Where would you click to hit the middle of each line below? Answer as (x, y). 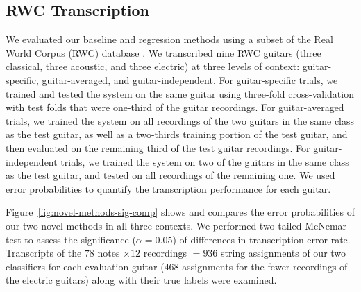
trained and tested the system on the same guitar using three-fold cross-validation (180, 93)
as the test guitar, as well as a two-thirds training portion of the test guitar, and (177, 134)
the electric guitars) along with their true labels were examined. (141, 280)
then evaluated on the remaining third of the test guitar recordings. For (158, 147)
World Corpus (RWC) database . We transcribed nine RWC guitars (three (163, 52)
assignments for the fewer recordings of (265, 266)
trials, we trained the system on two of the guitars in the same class (205, 161)
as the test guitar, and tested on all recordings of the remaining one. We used (170, 175)
